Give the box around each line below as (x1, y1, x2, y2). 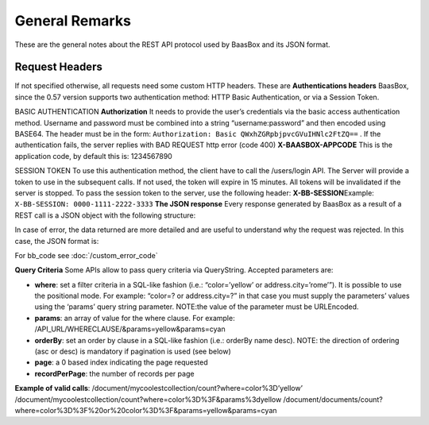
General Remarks (14, 12, 131, 29)
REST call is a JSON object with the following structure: (14, 211, 196, 220)
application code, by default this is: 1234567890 (14, 151, 172, 160)
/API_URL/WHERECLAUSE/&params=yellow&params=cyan (34, 324, 226, 334)
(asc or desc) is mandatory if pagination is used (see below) (34, 346, 231, 357)
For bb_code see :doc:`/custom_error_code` (14, 250, 158, 260)
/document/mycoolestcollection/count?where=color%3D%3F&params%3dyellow (14, 394, 282, 404)
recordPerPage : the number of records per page (34, 369, 195, 378)
